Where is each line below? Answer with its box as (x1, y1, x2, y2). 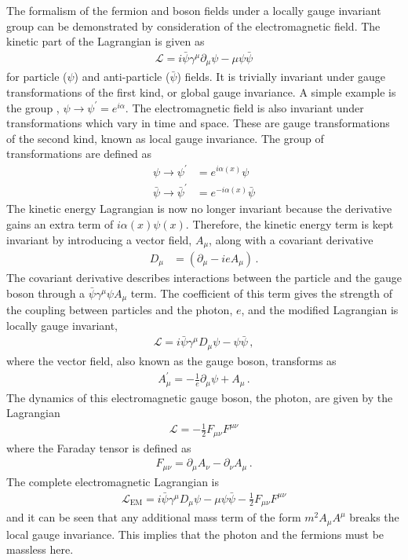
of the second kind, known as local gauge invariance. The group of (6, 130, 324, 146)
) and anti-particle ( (74, 68, 170, 85)
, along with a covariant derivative (209, 231, 373, 247)
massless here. (6, 541, 74, 558)
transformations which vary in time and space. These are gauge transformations (6, 115, 390, 131)
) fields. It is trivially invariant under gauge (177, 68, 386, 85)
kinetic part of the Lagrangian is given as (6, 33, 205, 49)
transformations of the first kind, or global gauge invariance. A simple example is (6, 84, 396, 101)
